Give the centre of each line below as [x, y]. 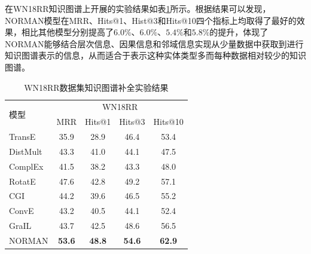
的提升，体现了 [239, 32]
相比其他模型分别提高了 [67, 32]
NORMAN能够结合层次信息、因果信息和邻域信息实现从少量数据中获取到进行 [154, 43]
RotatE [22, 181]
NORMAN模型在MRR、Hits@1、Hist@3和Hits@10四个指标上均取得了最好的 [151, 20]
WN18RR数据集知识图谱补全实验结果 [96, 87]
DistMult [26, 151]
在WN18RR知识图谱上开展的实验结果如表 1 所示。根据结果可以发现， [138, 8]
